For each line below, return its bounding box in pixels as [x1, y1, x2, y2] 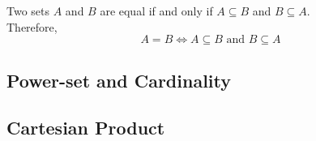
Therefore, [6, 18, 58, 35]
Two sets [6, 2, 50, 19]
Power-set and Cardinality [6, 67, 232, 92]
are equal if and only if [100, 2, 213, 19]
